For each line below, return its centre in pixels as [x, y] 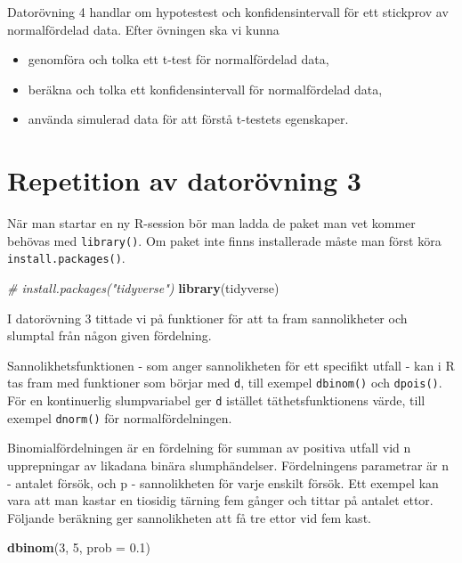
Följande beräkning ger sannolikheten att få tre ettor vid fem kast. [189, 517]
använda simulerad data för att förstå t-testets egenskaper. [188, 119]
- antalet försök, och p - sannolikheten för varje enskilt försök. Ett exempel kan [223, 482]
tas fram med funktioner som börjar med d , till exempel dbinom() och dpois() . [225, 383]
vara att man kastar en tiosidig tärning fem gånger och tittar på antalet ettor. [220, 500]
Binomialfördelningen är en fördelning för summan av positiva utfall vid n [209, 448]
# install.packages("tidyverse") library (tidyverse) [143, 288]
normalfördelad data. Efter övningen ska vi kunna [143, 29]
